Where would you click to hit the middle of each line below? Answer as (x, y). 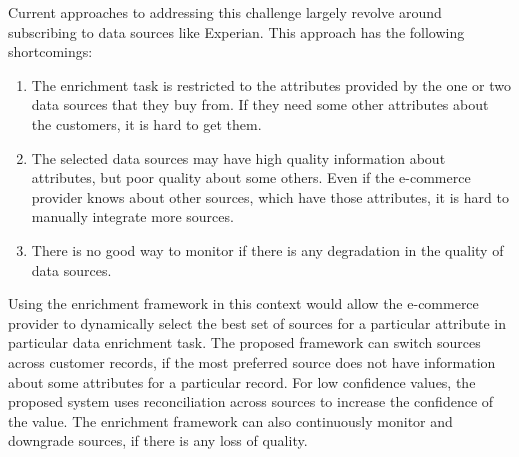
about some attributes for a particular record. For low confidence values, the (242, 381)
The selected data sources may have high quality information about (238, 157)
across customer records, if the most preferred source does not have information (252, 361)
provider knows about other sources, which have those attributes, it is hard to (270, 196)
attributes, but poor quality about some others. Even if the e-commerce (251, 177)
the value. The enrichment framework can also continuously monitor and (230, 420)
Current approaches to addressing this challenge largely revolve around (225, 12)
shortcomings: (50, 51)
